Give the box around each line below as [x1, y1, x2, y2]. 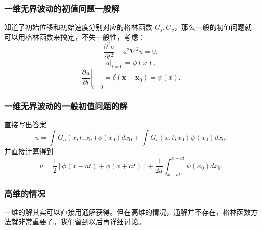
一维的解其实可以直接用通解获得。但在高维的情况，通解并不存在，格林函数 [4, 206, 251, 217]
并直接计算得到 [4, 145, 53, 156]
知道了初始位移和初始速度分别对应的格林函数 [4, 22, 152, 32]
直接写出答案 [4, 119, 46, 130]
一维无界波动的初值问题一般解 [4, 2, 120, 14]
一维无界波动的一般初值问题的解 [4, 99, 128, 112]
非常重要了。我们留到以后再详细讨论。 [18, 216, 145, 227]
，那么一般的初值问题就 [174, 22, 252, 32]
